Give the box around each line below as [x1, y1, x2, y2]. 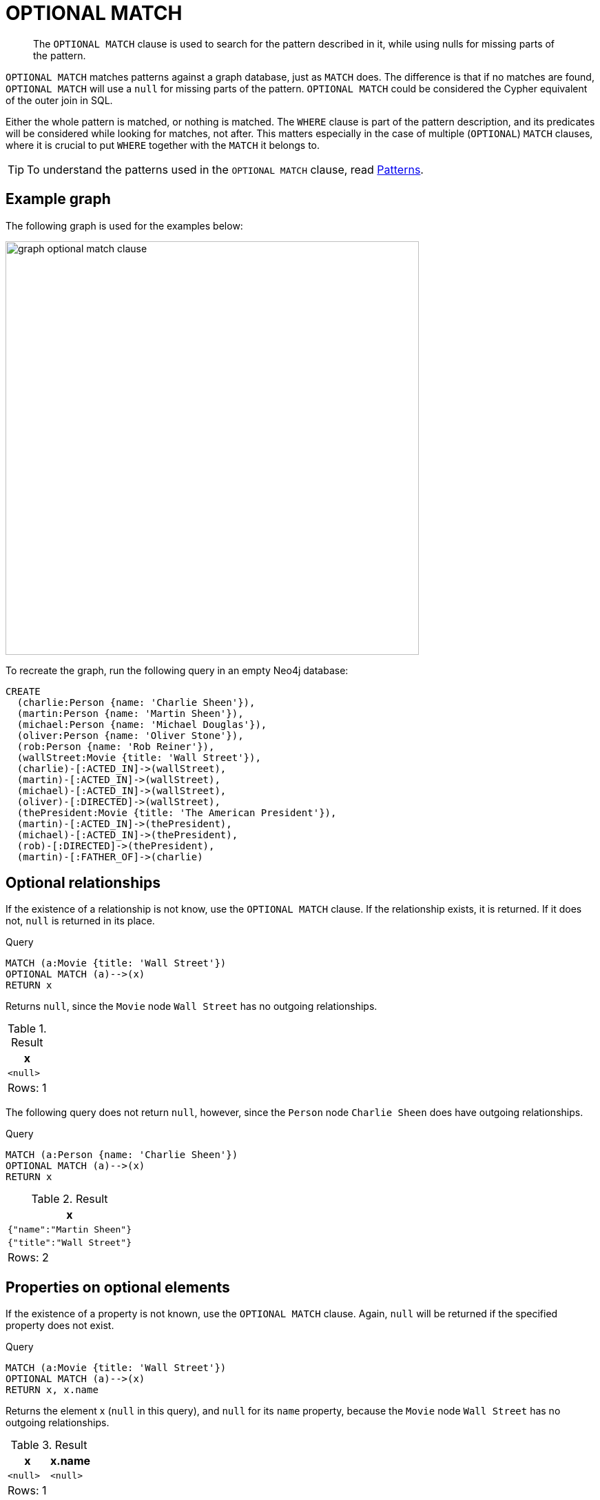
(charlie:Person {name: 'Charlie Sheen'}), [17, 696, 256, 708]
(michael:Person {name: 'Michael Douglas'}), [17, 718, 267, 730]
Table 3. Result [10, 1438, 87, 1452]
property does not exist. [6, 1319, 114, 1332]
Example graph [6, 190, 111, 208]
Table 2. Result [31, 1192, 108, 1206]
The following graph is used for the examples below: [6, 219, 243, 232]
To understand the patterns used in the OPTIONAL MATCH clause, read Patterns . [27, 162, 424, 176]
